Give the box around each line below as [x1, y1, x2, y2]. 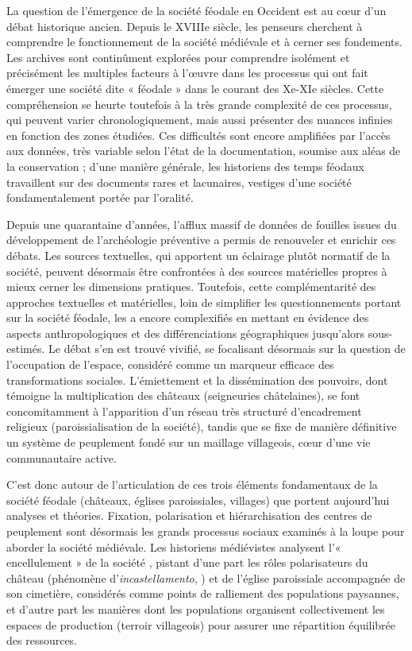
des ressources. [6, 632, 78, 649]
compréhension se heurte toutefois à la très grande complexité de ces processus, [6, 95, 392, 112]
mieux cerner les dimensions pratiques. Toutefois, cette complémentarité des [6, 278, 376, 295]
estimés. [6, 340, 45, 357]
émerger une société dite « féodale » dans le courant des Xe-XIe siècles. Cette [6, 79, 384, 96]
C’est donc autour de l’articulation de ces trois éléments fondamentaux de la [6, 476, 378, 493]
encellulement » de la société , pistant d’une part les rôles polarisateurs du [6, 554, 368, 571]
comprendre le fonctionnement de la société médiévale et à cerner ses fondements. [6, 33, 402, 50]
